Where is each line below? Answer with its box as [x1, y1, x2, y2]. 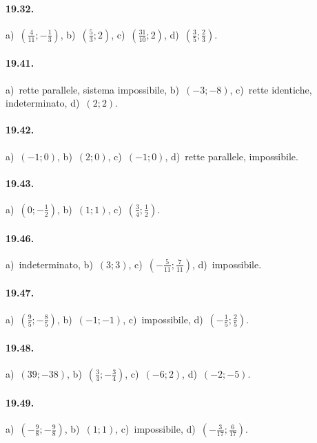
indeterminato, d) [6, 96, 80, 110]
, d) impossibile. [192, 257, 262, 271]
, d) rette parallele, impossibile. [165, 149, 298, 163]
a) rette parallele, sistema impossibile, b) [6, 82, 179, 96]
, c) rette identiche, [229, 82, 312, 96]
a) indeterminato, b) [6, 257, 93, 271]
